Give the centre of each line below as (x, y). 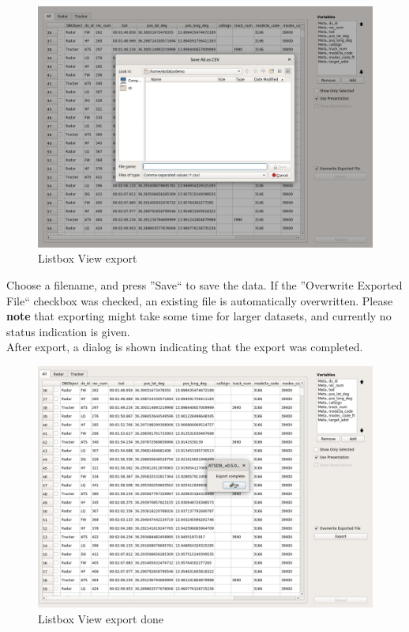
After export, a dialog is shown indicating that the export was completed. (185, 347)
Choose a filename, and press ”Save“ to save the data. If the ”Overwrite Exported (204, 284)
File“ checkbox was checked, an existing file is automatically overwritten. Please (200, 300)
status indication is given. (68, 331)
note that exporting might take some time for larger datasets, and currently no (199, 316)
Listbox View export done (101, 619)
